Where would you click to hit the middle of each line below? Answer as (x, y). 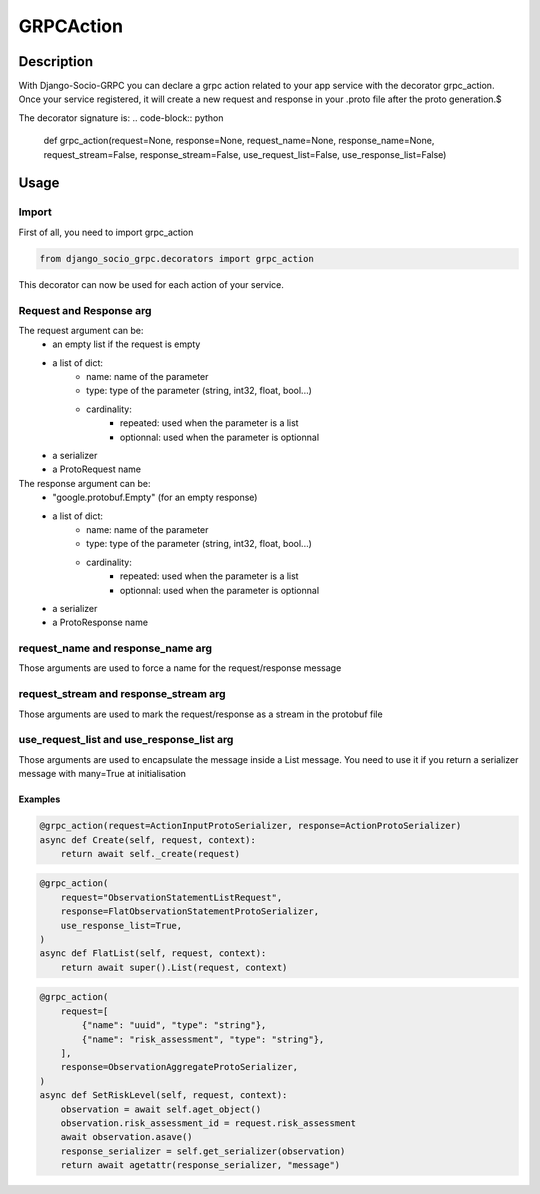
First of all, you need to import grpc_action (106, 232)
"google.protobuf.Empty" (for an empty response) (155, 497)
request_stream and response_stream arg (122, 694)
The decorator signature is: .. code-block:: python (121, 117)
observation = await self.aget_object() (161, 1109)
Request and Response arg (85, 310)
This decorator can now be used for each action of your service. (151, 284)
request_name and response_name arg (115, 648)
